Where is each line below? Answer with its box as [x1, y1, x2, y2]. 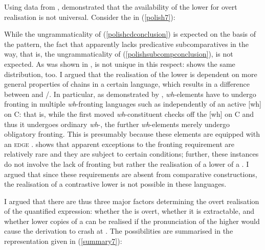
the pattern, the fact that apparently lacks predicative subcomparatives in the [4, 38, 249, 49]
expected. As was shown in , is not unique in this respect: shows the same [4, 58, 235, 69]
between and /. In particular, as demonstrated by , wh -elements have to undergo [4, 88, 256, 99]
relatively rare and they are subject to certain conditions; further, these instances [4, 148, 259, 159]
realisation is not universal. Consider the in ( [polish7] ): [4, 11, 175, 22]
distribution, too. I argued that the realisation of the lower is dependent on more [4, 68, 257, 79]
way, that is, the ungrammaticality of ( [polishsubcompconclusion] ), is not [4, 48, 233, 59]
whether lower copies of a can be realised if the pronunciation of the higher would [4, 215, 260, 226]
